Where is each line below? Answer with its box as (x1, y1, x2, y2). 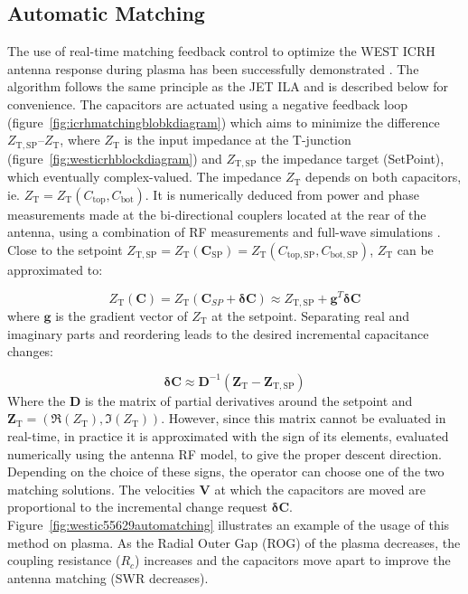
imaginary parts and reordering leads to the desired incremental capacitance (7, 324, 429, 343)
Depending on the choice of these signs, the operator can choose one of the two (7, 462, 445, 481)
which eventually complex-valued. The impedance (7, 167, 282, 186)
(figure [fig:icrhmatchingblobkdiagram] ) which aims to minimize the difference (7, 112, 440, 131)
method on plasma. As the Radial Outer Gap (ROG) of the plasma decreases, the (7, 533, 461, 552)
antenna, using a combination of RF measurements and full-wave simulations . (7, 222, 441, 241)
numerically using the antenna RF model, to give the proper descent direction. (7, 444, 442, 463)
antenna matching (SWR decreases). (7, 568, 209, 587)
